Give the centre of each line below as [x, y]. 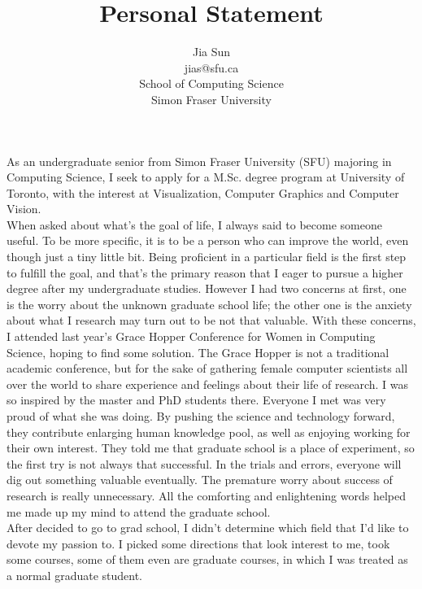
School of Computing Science [211, 83]
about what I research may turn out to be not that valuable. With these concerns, [211, 320]
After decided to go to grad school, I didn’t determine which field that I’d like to [208, 528]
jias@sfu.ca [211, 67]
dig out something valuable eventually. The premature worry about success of [200, 480]
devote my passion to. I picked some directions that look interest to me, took [198, 543]
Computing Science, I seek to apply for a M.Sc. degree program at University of [206, 177]
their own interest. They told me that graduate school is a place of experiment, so [211, 448]
